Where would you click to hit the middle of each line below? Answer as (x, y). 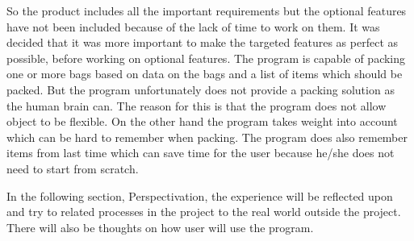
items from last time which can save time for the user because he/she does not (201, 153)
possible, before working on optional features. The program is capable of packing (206, 58)
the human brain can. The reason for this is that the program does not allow (197, 105)
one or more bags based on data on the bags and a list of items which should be (205, 74)
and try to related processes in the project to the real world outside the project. (204, 212)
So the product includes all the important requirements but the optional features (207, 10)
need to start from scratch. (73, 168)
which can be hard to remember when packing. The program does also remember (207, 137)
